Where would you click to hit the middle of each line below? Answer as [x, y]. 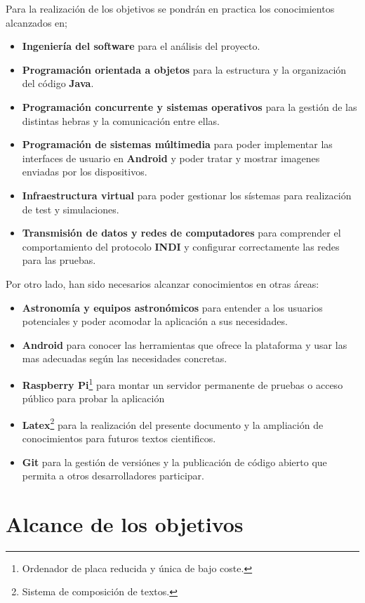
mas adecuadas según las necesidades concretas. [125, 358]
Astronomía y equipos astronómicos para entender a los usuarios [172, 307]
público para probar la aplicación [93, 398]
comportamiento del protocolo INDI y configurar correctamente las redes [181, 246]
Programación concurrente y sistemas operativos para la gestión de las [190, 106]
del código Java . [58, 83]
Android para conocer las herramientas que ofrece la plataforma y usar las [185, 344]
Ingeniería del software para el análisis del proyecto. [141, 46]
